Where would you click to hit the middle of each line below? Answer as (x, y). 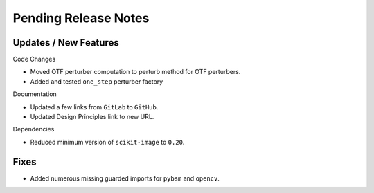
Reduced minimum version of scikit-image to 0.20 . (107, 142)
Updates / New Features (66, 43)
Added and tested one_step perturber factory (97, 81)
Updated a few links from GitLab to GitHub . (94, 107)
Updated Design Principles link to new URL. (92, 117)
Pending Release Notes (81, 18)
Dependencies (34, 129)
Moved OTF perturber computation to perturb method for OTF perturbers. (135, 72)
